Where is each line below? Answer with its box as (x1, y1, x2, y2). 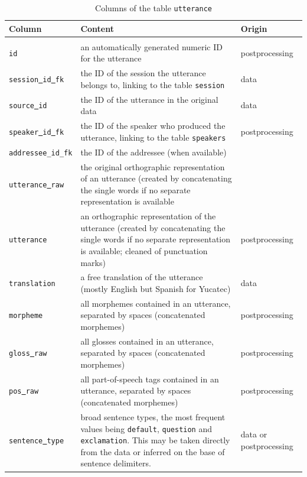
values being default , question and (80, 422, 213, 434)
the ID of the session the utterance (80, 67, 206, 79)
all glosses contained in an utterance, (80, 335, 214, 347)
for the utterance (80, 52, 142, 64)
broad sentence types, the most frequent (80, 410, 226, 423)
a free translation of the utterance (80, 271, 203, 283)
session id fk (9, 75, 64, 84)
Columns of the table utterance (95, 2, 212, 14)
